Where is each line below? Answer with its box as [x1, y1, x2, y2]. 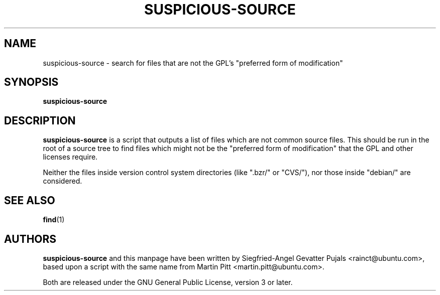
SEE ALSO [4, 194, 55, 207]
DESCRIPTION [4, 114, 76, 127]
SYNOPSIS [4, 76, 59, 89]
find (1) [43, 215, 65, 224]
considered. [43, 177, 82, 186]
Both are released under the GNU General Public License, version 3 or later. [43, 277, 293, 286]
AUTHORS [4, 232, 57, 245]
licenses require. [43, 153, 98, 162]
